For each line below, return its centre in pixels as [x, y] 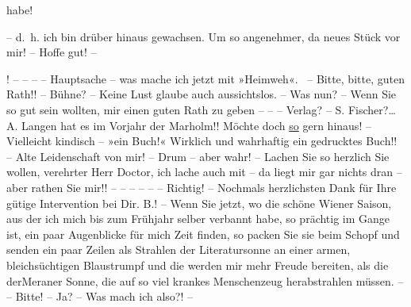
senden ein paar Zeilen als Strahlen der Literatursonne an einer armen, [179, 249]
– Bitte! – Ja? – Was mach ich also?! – [100, 296]
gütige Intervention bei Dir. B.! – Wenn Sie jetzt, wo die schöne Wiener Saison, [199, 203]
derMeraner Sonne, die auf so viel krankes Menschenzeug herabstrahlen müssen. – [205, 280]
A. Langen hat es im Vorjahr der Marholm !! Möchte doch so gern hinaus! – [189, 125]
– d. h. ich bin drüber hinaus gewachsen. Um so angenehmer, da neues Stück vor [204, 36]
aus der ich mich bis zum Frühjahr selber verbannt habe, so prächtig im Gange [198, 219]
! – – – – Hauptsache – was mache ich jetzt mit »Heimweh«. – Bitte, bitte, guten [205, 78]
